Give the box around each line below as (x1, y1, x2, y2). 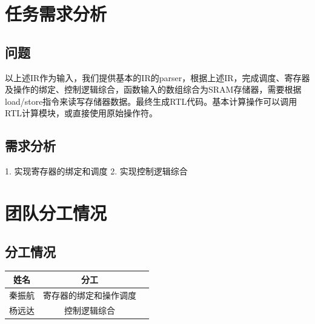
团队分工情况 (5, 200, 107, 225)
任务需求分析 (5, 1, 107, 26)
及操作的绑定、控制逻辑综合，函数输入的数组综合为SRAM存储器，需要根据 (5, 83, 302, 96)
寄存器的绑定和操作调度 (43, 288, 136, 301)
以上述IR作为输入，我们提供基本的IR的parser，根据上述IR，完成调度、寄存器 (5, 71, 310, 84)
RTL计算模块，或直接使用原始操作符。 (5, 107, 157, 119)
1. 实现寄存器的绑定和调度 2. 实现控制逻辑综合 (5, 165, 188, 177)
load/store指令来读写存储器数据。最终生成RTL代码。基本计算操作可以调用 (5, 94, 297, 107)
